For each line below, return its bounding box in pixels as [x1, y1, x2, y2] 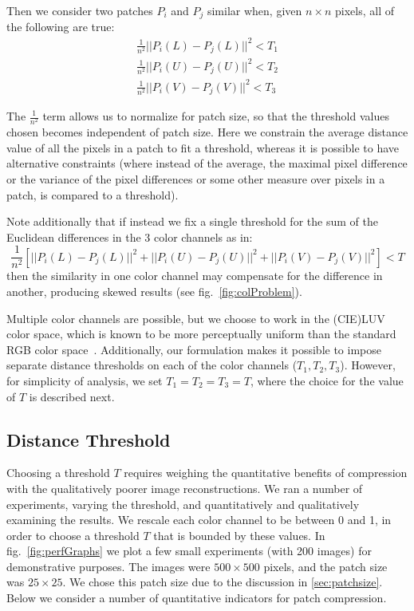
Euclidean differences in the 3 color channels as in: [6, 228, 253, 245]
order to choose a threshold [6, 526, 140, 543]
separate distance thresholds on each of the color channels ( [6, 357, 298, 373]
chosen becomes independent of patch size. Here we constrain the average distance [6, 124, 408, 140]
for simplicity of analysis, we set [6, 372, 163, 388]
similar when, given [207, 2, 302, 18]
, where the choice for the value [250, 372, 404, 388]
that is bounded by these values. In [153, 526, 325, 543]
